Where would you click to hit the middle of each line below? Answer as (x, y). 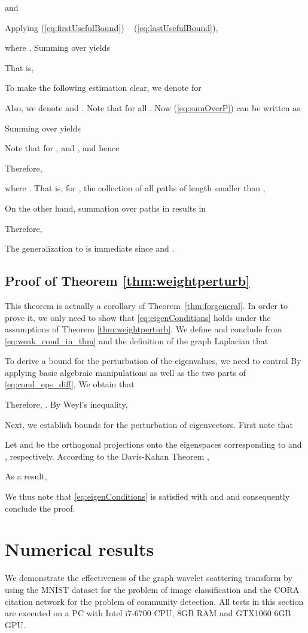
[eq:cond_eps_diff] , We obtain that (70, 384)
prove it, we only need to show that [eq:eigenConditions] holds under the (138, 317)
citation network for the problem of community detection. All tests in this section (154, 601)
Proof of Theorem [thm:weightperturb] (127, 281)
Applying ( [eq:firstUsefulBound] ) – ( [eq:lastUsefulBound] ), (112, 27)
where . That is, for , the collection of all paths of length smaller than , (135, 188)
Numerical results (80, 549)
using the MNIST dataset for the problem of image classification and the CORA (152, 589)
